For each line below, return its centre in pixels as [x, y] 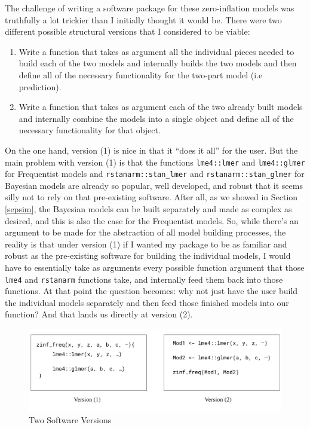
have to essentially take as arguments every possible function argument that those [155, 267]
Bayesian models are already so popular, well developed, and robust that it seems [154, 185]
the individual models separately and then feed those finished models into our [147, 302]
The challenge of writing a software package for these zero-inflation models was [150, 8]
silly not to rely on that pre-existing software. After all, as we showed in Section [151, 197]
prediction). [40, 86]
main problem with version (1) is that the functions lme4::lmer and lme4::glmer [155, 162]
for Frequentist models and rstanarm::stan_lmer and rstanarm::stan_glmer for [155, 174]
